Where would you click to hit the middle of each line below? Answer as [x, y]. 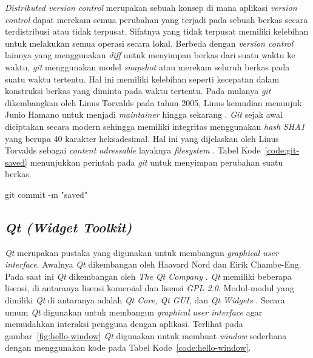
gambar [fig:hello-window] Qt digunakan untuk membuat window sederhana [146, 335]
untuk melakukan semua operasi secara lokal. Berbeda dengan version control [149, 43]
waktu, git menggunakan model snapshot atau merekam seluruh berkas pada [147, 66]
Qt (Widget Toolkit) [69, 227]
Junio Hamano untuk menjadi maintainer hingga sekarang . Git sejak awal [144, 114]
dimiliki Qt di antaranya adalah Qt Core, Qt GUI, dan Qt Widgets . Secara [145, 300]
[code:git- [282, 150]
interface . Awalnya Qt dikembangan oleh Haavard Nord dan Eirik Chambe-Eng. [153, 264]
